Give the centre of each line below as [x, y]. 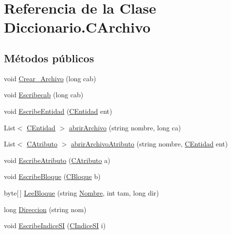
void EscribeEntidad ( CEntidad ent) [58, 111]
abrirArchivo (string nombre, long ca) [125, 127]
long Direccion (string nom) [45, 209]
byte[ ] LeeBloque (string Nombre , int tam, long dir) [81, 192]
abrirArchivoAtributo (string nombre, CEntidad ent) [150, 144]
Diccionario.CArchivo [77, 27]
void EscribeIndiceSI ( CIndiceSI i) [55, 225]
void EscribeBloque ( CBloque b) [52, 176]
